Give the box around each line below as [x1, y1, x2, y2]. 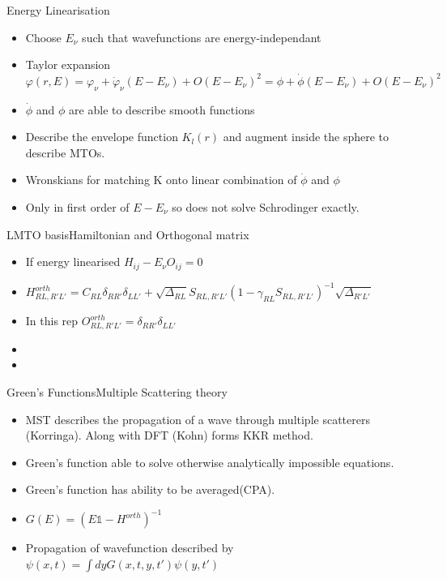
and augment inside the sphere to [223, 128, 390, 145]
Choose [25, 28, 62, 45]
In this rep [25, 312, 79, 329]
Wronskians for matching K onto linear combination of [25, 171, 297, 188]
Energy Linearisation [6, 2, 110, 18]
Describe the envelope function [25, 128, 178, 145]
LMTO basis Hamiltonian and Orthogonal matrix [6, 225, 249, 242]
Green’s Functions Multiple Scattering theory [6, 384, 228, 401]
